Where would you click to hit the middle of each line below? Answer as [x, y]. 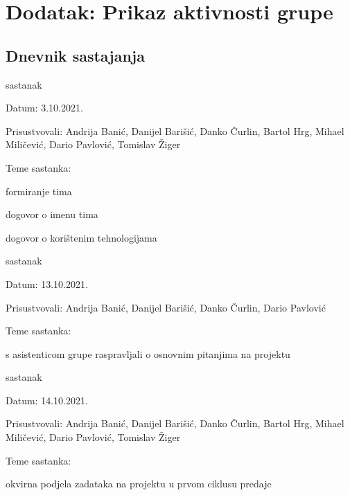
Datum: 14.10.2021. [47, 400]
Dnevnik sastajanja [75, 55]
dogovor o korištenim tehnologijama [81, 237]
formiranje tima [39, 191]
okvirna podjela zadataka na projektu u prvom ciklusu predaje [139, 484]
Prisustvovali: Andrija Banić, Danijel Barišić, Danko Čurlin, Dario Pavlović [166, 307]
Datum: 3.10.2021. [44, 108]
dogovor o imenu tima [52, 214]
